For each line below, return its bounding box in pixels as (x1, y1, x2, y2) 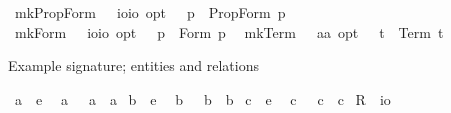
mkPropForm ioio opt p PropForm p (14, 2, 286, 22)
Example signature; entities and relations (8, 55, 259, 76)
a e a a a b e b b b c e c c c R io (14, 88, 391, 109)
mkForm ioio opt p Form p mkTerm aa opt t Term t (14, 21, 444, 42)
